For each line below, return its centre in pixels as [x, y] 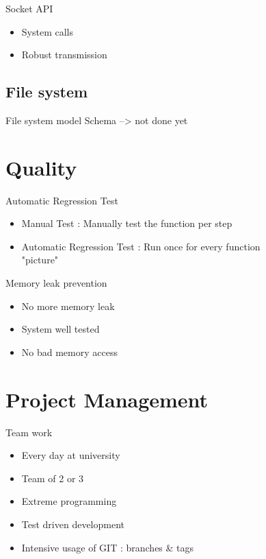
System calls [47, 31]
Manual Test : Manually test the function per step [127, 223]
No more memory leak [68, 306]
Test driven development [73, 524]
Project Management [107, 399]
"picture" [40, 260]
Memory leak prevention [56, 283]
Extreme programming [69, 501]
